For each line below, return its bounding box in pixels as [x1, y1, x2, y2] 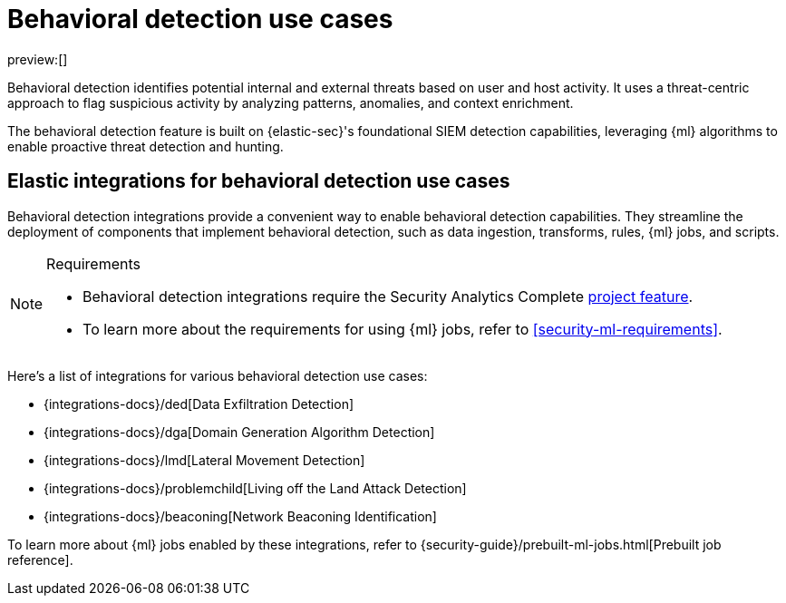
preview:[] [7, 51, 68, 67]
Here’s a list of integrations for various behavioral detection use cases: [7, 367, 428, 384]
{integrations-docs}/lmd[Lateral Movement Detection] [44, 452, 365, 468]
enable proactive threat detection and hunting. [7, 138, 284, 154]
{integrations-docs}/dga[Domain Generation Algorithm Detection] [44, 423, 435, 440]
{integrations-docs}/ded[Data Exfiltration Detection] [44, 395, 354, 412]
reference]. [7, 551, 73, 568]
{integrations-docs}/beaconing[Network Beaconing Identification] [44, 508, 437, 524]
